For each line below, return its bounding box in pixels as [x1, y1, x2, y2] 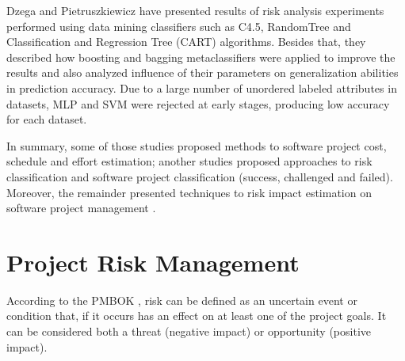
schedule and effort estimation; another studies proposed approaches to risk [6, 153, 373, 169]
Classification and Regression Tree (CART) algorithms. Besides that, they [6, 33, 366, 50]
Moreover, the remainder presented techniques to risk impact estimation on [6, 184, 372, 200]
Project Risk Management [6, 245, 300, 278]
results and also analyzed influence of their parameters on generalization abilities [6, 64, 399, 81]
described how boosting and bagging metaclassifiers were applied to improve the [6, 48, 395, 65]
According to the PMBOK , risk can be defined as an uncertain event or [6, 291, 357, 308]
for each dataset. [6, 111, 87, 127]
